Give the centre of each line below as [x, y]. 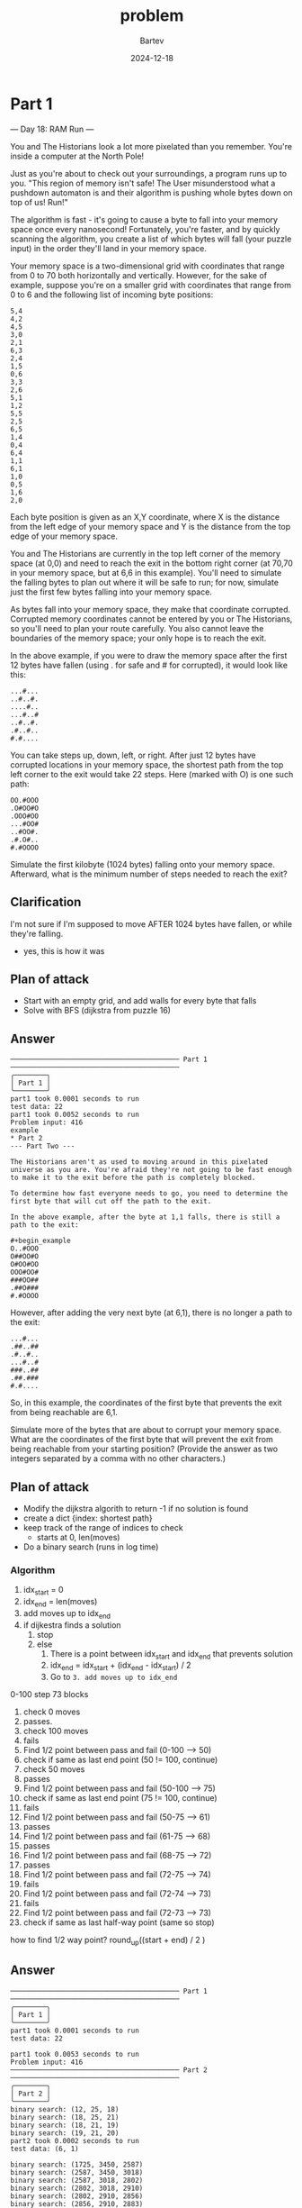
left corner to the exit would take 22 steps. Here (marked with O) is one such [152, 774]
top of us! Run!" [39, 202]
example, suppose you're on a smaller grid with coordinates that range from [151, 285]
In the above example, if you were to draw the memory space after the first [149, 655]
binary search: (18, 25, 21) [65, 2117]
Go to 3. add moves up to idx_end [114, 1677]
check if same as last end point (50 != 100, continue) [120, 1760]
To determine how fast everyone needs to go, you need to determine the [149, 1194]
